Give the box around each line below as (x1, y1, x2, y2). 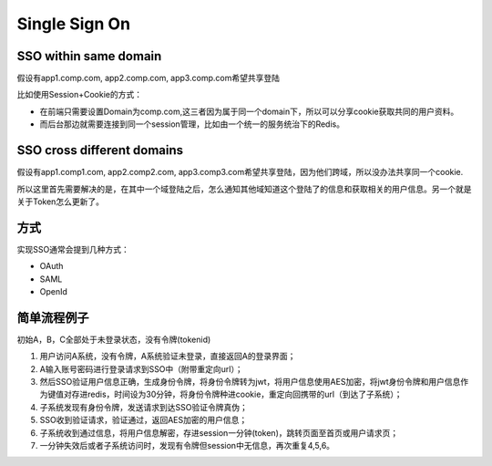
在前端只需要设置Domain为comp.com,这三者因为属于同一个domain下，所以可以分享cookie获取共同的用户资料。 (39, 106, 459, 117)
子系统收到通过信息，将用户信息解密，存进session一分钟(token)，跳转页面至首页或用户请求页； (39, 427, 399, 438)
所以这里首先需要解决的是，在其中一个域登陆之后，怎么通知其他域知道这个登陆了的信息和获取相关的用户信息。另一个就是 (16, 183, 472, 194)
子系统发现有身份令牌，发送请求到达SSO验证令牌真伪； (39, 401, 248, 412)
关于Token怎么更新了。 (16, 196, 105, 207)
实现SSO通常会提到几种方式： (16, 243, 129, 254)
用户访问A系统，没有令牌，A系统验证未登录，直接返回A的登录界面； (39, 351, 296, 362)
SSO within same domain (16, 48, 162, 64)
